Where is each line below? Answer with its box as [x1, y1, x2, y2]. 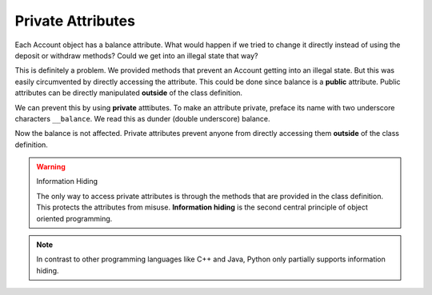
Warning [36, 162, 66, 172]
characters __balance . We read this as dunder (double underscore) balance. [14, 114, 271, 123]
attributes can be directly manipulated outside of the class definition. [14, 88, 243, 98]
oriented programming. [36, 213, 113, 223]
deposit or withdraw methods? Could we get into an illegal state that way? [14, 50, 258, 60]
